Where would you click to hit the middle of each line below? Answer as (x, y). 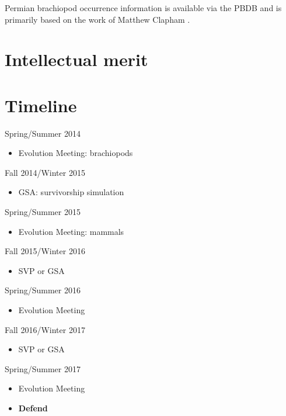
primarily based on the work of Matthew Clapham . (97, 19)
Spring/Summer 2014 (43, 133)
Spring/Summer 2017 (43, 368)
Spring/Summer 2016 (43, 290)
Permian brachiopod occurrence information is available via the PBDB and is (143, 8)
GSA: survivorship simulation (71, 192)
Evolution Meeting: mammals (71, 231)
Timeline (41, 105)
